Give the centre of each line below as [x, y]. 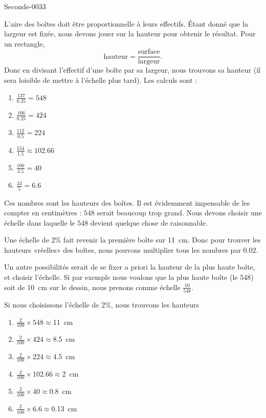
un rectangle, [25, 43]
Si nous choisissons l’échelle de [52, 304]
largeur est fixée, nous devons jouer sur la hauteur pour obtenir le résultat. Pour [130, 34]
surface [149, 52]
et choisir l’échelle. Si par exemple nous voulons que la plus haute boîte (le [121, 277]
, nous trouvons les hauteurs [155, 304]
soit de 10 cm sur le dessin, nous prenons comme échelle [92, 287]
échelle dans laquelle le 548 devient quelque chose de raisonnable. [106, 222]
